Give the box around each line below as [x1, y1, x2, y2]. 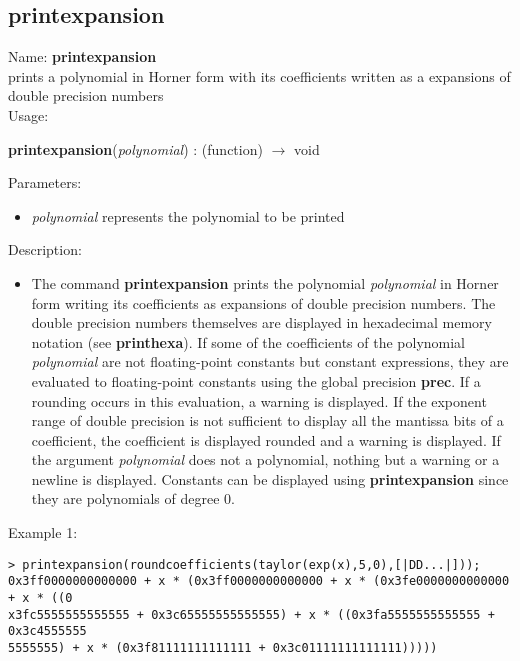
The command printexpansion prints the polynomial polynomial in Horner [31, 272, 499, 293]
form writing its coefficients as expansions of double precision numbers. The [31, 292, 496, 313]
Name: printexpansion [8, 46, 157, 67]
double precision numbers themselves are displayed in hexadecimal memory [31, 312, 492, 333]
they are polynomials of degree [31, 488, 220, 509]
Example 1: [8, 522, 78, 543]
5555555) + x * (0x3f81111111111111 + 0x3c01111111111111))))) [8, 640, 438, 655]
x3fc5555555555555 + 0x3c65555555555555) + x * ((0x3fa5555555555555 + [8, 607, 495, 622]
